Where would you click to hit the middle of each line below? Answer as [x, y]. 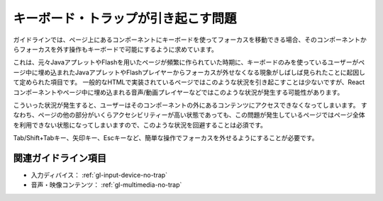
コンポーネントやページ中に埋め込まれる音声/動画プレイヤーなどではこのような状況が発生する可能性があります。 [178, 92]
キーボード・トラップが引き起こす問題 [125, 18]
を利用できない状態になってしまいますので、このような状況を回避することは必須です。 [140, 125]
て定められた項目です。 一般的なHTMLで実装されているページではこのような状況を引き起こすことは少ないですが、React [189, 82]
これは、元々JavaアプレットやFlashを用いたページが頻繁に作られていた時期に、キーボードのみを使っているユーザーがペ [189, 62]
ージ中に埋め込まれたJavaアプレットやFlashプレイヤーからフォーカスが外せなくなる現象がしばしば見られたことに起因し [189, 72]
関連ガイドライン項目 [60, 158]
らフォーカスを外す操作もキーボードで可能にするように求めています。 [115, 49]
